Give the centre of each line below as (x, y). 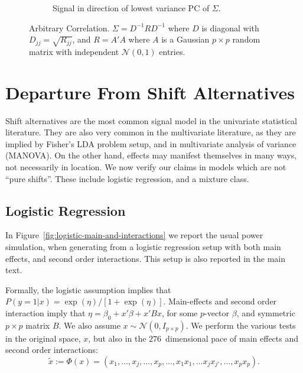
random (246, 39)
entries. (172, 51)
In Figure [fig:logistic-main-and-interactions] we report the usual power (134, 235)
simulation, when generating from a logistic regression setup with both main (143, 247)
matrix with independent (74, 51)
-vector (217, 313)
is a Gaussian (185, 39)
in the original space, (43, 338)
